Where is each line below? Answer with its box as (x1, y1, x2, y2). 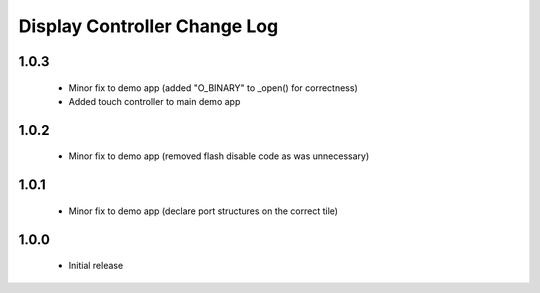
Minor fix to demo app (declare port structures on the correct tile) (68, 205, 339, 217)
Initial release (68, 260, 124, 272)
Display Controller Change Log (18, 15, 279, 37)
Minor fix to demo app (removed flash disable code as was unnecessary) (68, 150, 370, 162)
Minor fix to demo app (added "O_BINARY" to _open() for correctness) (68, 81, 359, 94)
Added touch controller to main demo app (68, 95, 241, 107)
